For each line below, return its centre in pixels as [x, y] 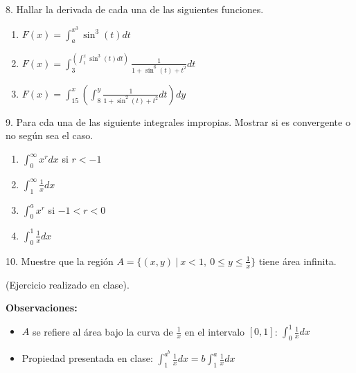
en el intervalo [215, 331]
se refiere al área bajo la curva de [103, 331]
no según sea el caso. [50, 135]
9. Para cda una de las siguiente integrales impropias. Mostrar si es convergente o [178, 121]
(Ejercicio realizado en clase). [68, 284]
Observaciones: [42, 308]
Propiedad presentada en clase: [87, 358]
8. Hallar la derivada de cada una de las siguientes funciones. [135, 9]
